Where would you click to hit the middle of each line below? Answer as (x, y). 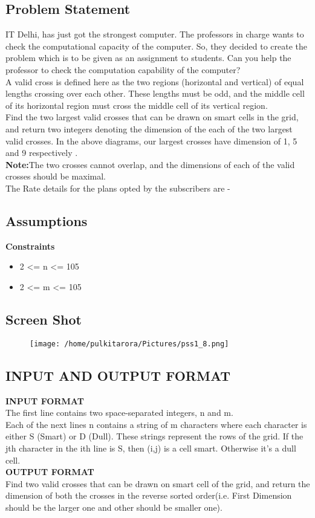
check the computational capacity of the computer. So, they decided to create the (156, 46)
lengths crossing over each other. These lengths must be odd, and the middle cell (155, 93)
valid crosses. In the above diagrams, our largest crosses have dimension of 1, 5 (151, 141)
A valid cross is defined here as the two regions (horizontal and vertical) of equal (155, 81)
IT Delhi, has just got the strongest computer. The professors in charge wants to (155, 34)
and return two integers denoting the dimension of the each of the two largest (149, 128)
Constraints (30, 246)
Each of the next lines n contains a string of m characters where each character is (156, 424)
